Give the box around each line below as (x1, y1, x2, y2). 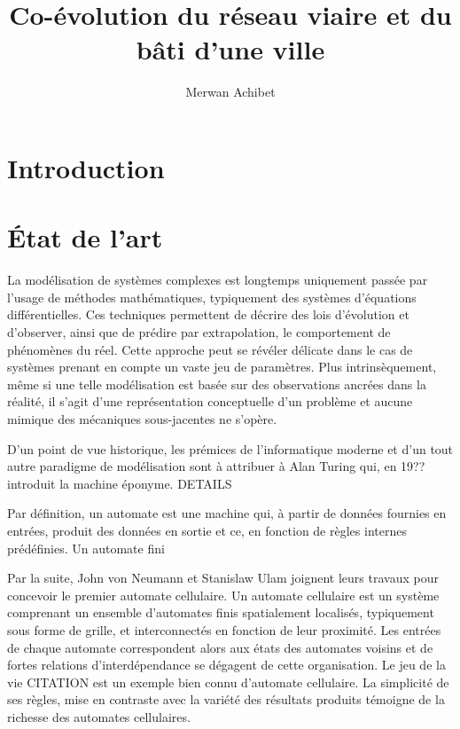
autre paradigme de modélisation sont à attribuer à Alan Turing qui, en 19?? (7, 457, 425, 475)
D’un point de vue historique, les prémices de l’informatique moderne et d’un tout (7, 439, 454, 458)
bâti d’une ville (136, 31, 325, 67)
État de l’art (7, 219, 163, 255)
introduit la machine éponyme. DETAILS (7, 474, 232, 492)
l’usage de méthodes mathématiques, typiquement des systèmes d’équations (7, 287, 417, 306)
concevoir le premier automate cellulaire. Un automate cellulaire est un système (7, 585, 440, 604)
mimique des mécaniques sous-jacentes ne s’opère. (7, 409, 277, 427)
